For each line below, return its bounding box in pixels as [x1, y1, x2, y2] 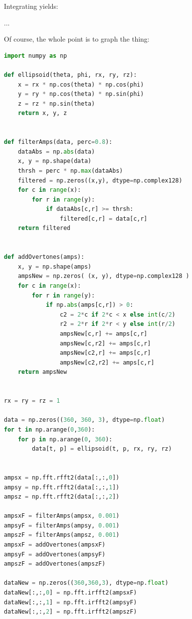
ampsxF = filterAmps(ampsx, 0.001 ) [4, 512, 120, 520]
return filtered [18, 225, 71, 232]
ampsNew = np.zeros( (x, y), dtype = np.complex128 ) [18, 273, 190, 280]
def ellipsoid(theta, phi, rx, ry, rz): [4, 71, 137, 78]
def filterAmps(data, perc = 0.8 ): [4, 138, 112, 146]
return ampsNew [18, 368, 67, 376]
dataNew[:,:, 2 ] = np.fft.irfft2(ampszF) [4, 608, 137, 616]
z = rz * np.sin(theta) [18, 100, 95, 107]
